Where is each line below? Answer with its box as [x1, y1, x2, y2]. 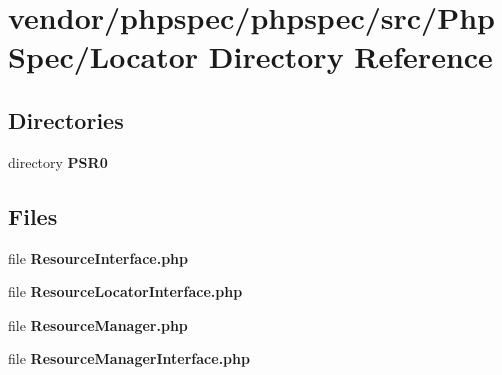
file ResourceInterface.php [8, 247, 188, 268]
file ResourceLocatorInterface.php [8, 281, 243, 302]
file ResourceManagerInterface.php [8, 348, 250, 369]
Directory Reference [208, 36, 493, 77]
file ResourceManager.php [8, 314, 188, 335]
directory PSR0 [8, 151, 108, 172]
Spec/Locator [8, 36, 199, 77]
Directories [8, 104, 124, 135]
